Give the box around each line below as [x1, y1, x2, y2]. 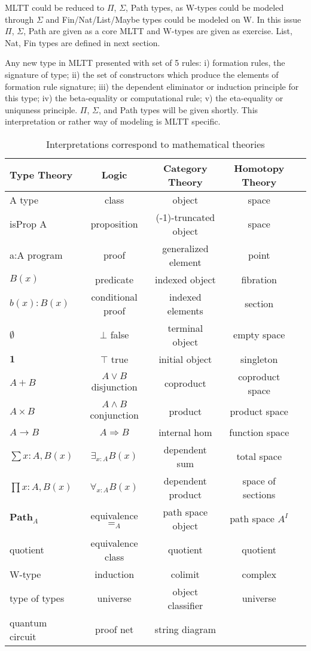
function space [229, 425, 289, 439]
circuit [10, 629, 36, 643]
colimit [170, 567, 200, 581]
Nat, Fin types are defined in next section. [5, 36, 160, 49]
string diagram [154, 622, 217, 637]
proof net [95, 622, 134, 637]
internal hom [158, 425, 212, 439]
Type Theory [10, 168, 73, 182]
